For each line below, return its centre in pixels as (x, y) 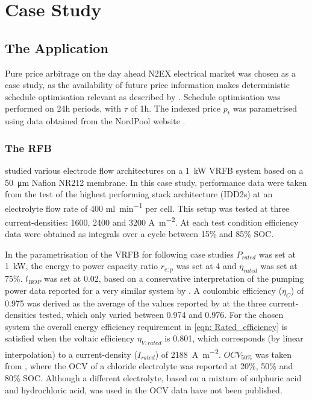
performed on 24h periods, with (63, 108)
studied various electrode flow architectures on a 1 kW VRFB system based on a (154, 170)
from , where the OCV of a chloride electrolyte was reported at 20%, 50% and (149, 366)
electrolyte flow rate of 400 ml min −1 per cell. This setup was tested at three (147, 207)
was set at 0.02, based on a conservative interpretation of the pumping (174, 278)
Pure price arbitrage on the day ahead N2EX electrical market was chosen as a (151, 73)
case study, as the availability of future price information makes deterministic (148, 85)
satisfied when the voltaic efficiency (70, 338)
